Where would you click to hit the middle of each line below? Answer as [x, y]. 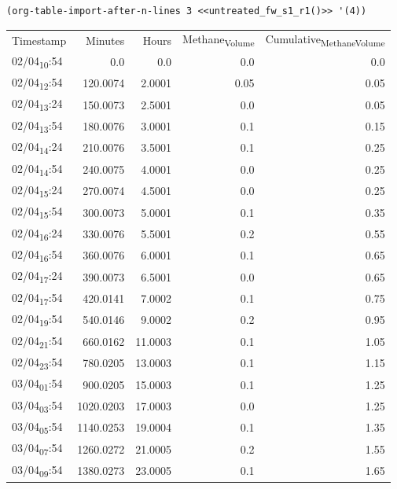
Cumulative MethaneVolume [325, 40]
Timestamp [39, 40]
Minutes [105, 40]
